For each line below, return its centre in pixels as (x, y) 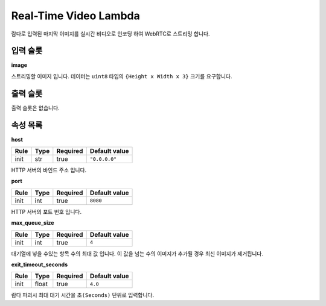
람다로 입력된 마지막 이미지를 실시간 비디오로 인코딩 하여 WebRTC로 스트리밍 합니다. (111, 34)
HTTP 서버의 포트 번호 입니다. (46, 211)
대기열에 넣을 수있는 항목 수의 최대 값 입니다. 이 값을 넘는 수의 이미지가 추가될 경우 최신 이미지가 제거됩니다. (137, 254)
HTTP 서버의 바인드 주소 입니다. (49, 170)
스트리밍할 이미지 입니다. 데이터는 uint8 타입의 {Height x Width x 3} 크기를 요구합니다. (122, 76)
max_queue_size (33, 223)
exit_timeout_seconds (40, 264)
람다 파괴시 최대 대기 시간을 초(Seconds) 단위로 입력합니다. (82, 295)
